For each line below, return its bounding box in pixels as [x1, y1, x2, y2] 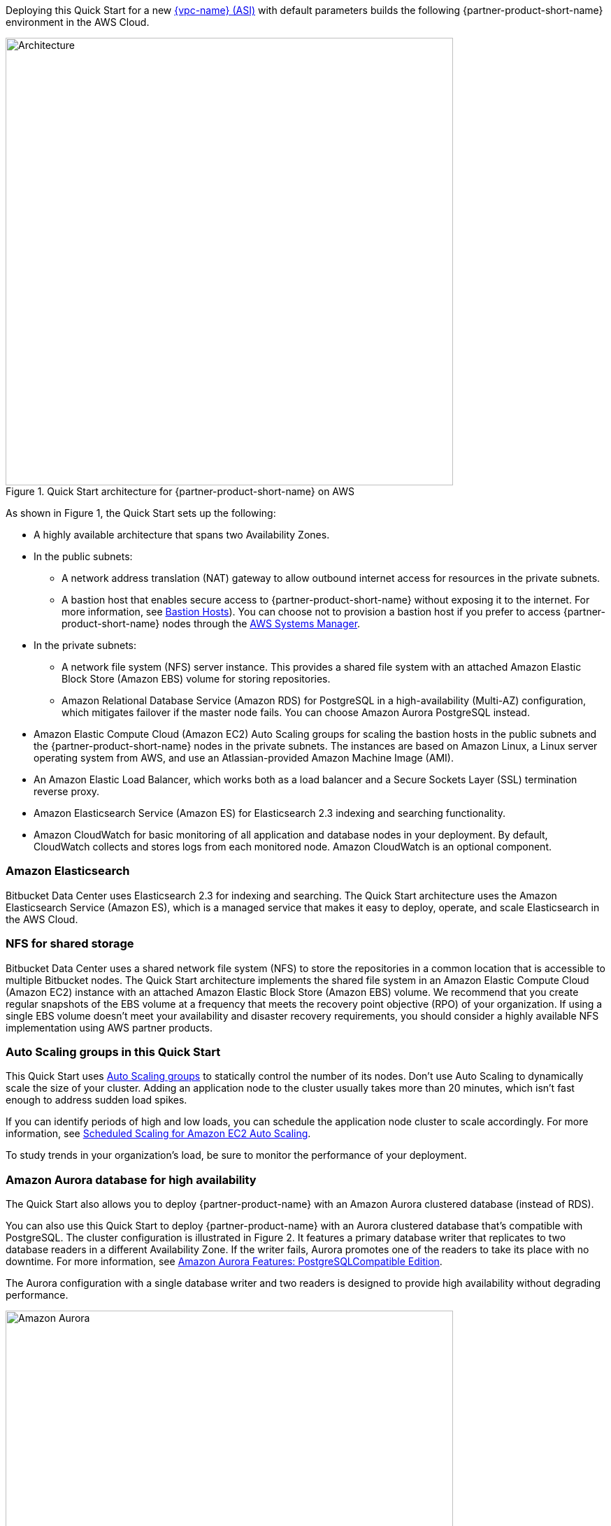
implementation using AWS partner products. [6, 1021, 213, 1034]
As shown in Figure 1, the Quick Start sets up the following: [6, 507, 276, 519]
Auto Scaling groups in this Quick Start [6, 1044, 221, 1059]
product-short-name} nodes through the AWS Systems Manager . [62, 618, 361, 629]
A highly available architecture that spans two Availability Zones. [34, 529, 330, 541]
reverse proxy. [34, 785, 100, 797]
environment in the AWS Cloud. [6, 16, 150, 28]
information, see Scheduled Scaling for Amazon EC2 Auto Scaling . [6, 1127, 311, 1140]
